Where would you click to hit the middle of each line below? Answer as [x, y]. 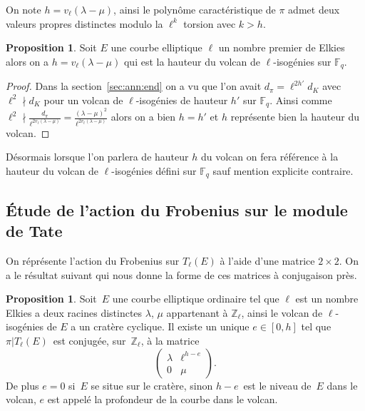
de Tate [34, 231]
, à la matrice [170, 340]
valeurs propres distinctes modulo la [84, 23]
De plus [22, 385]
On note [24, 9]
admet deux [314, 9]
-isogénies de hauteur [182, 100]
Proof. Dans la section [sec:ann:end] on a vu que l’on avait [134, 86]
